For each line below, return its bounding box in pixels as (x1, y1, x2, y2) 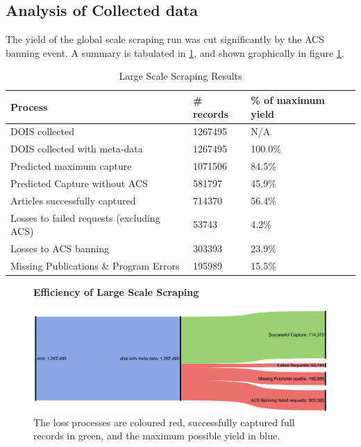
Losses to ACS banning (10, 241, 109, 256)
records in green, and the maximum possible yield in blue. (33, 428, 280, 443)
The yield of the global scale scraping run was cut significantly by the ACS (6, 32, 324, 46)
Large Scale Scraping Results (119, 69, 242, 83)
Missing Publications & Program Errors (10, 258, 180, 272)
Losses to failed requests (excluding (10, 210, 160, 225)
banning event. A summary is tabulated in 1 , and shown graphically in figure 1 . (6, 45, 344, 60)
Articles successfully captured (10, 193, 136, 207)
